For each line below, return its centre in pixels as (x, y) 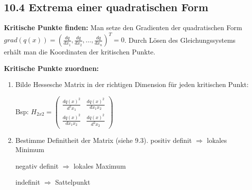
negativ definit (37, 165)
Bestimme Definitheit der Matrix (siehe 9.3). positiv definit (104, 140)
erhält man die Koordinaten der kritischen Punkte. (80, 52)
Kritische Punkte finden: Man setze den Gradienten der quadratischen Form (123, 27)
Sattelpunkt (73, 182)
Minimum (30, 149)
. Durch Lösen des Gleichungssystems (180, 40)
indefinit (28, 182)
